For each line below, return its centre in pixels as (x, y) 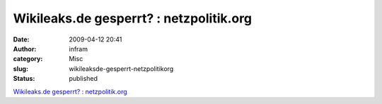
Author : (25, 48)
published (83, 79)
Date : (21, 39)
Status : (24, 79)
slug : (21, 69)
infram (79, 48)
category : (28, 59)
